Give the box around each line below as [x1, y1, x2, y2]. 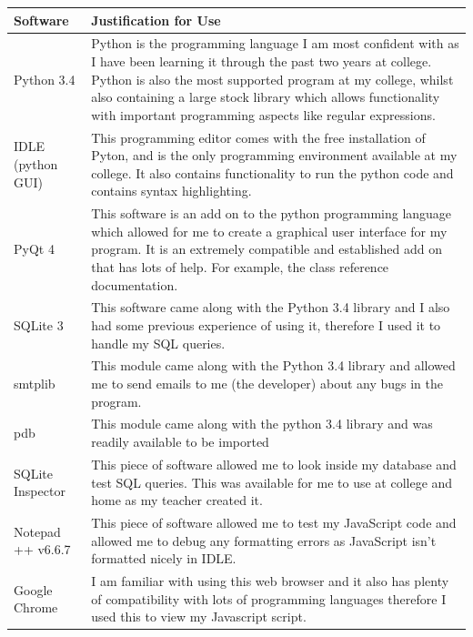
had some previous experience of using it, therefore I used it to [91, 316, 441, 334]
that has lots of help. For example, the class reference [91, 257, 389, 276]
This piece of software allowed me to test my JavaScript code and [91, 512, 457, 531]
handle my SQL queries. [91, 333, 226, 352]
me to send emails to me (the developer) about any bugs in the [91, 374, 443, 393]
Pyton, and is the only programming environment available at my [91, 146, 458, 165]
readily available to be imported [91, 432, 269, 451]
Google [14, 580, 53, 599]
